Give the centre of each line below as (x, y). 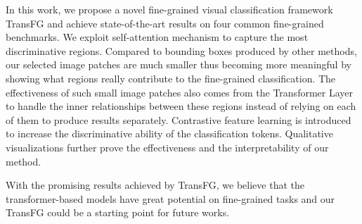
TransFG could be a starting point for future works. (118, 212)
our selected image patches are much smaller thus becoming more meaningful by (179, 64)
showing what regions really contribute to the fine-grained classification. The (171, 78)
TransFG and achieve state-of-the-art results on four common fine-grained (165, 23)
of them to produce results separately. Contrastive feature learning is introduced (179, 119)
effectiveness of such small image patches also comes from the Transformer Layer (180, 92)
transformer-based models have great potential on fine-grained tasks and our (170, 198)
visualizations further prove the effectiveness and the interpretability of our (167, 147)
